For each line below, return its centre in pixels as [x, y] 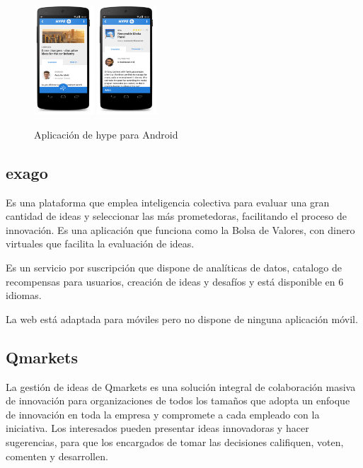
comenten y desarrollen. [57, 456]
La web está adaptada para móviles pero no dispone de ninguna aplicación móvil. [182, 318]
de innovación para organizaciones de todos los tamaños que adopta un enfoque [178, 400]
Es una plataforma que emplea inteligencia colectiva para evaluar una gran [168, 202]
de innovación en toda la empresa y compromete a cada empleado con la [163, 414]
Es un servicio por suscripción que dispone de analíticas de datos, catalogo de [174, 268]
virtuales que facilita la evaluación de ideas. [100, 244]
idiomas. [24, 295]
